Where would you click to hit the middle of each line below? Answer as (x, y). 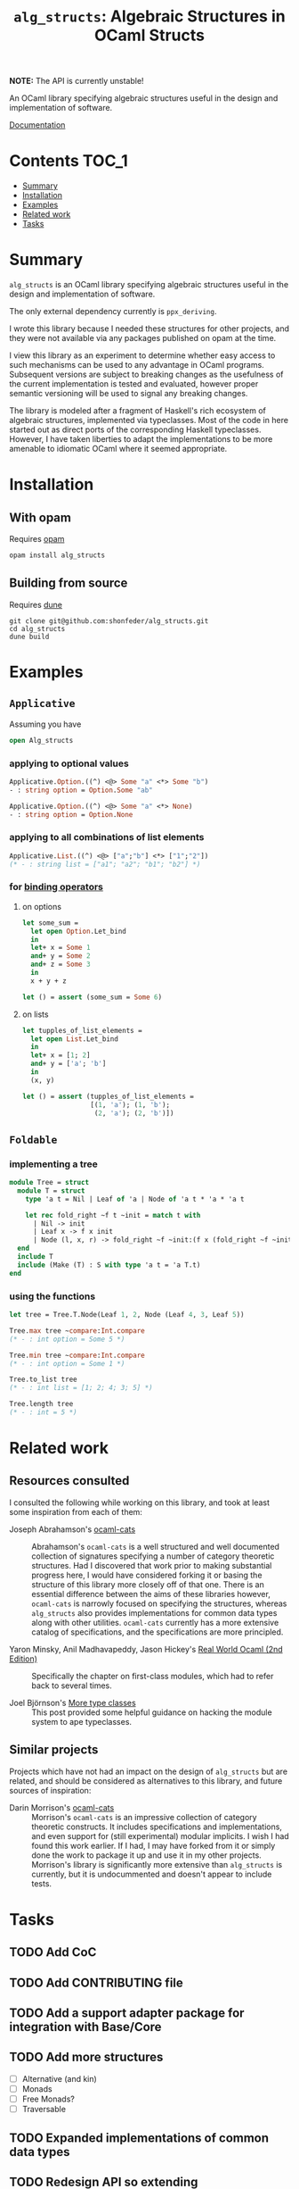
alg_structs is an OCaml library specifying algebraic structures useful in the (149, 285)
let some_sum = (50, 923)
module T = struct (52, 1190)
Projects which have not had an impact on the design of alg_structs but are (148, 1771)
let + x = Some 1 (61, 948)
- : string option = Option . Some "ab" (81, 790)
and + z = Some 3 (61, 965)
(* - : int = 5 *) (43, 1412)
